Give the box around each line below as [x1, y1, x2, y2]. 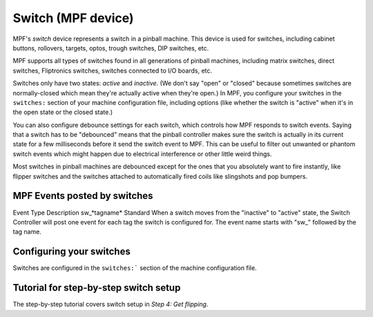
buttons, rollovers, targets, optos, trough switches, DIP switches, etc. [12, 44, 209, 52]
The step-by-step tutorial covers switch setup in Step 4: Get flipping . [12, 300, 209, 309]
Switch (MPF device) [12, 10, 134, 26]
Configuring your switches [12, 246, 131, 258]
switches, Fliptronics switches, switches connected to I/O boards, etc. [12, 66, 213, 75]
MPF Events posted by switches [12, 190, 153, 202]
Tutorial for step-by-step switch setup [12, 282, 181, 294]
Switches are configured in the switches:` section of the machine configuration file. [12, 264, 257, 272]
